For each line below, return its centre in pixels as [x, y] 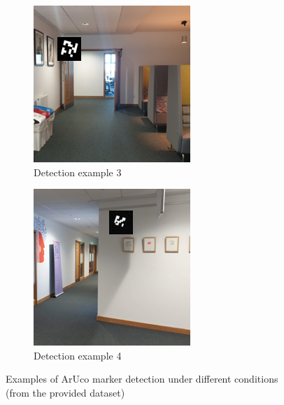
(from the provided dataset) [65, 392]
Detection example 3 [78, 172]
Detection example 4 [78, 355]
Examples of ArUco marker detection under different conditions [142, 379]
